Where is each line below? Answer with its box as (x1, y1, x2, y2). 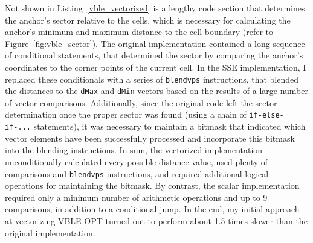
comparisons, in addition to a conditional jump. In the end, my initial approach (5, 203, 300, 215)
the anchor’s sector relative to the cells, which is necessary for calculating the (5, 13, 291, 26)
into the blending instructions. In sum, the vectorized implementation (5, 144, 263, 156)
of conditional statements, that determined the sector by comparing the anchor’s (5, 49, 303, 62)
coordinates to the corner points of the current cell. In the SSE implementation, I (5, 60, 306, 73)
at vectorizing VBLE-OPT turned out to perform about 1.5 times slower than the (5, 215, 308, 227)
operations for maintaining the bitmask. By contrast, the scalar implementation (5, 179, 300, 192)
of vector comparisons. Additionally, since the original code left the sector (5, 96, 277, 109)
